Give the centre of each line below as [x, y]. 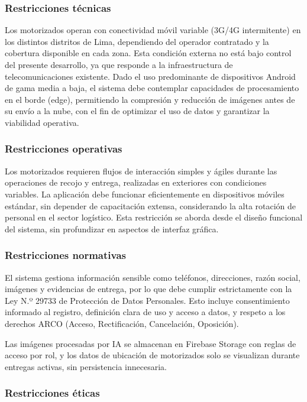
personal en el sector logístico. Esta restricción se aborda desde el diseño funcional [154, 217]
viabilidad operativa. [42, 122]
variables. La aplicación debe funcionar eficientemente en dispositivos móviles [145, 194]
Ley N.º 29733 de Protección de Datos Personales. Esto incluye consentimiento [147, 300]
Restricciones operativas [64, 149]
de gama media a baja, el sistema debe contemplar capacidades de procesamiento [152, 88]
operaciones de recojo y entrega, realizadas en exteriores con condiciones [136, 182]
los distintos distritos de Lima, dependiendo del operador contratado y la [137, 41]
